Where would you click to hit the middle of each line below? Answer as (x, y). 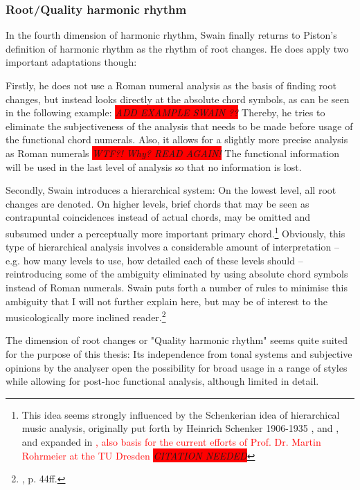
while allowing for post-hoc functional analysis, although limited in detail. (162, 381)
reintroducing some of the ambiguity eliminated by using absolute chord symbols (177, 274)
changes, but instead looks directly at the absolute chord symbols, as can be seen (178, 99)
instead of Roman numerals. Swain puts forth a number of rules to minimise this (177, 287)
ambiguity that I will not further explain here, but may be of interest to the (166, 301)
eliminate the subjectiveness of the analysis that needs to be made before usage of (179, 126)
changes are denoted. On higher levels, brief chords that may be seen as (157, 203)
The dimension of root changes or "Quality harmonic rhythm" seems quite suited (177, 340)
